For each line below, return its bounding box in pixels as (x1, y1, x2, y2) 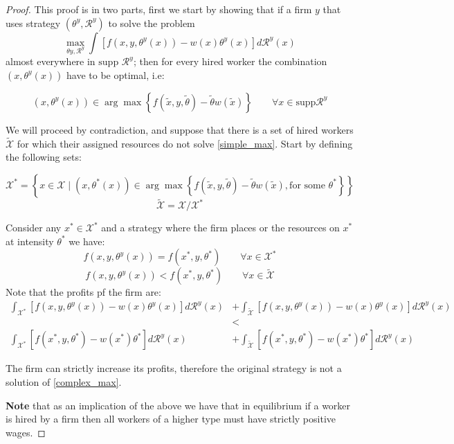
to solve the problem (108, 15, 195, 30)
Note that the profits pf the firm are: (6, 285, 161, 299)
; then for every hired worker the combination (133, 54, 327, 69)
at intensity (6, 233, 54, 248)
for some (289, 180, 325, 190)
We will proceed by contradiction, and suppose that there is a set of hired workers (6, 122, 354, 136)
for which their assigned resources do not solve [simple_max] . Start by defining (17, 136, 353, 150)
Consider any (6, 220, 62, 235)
